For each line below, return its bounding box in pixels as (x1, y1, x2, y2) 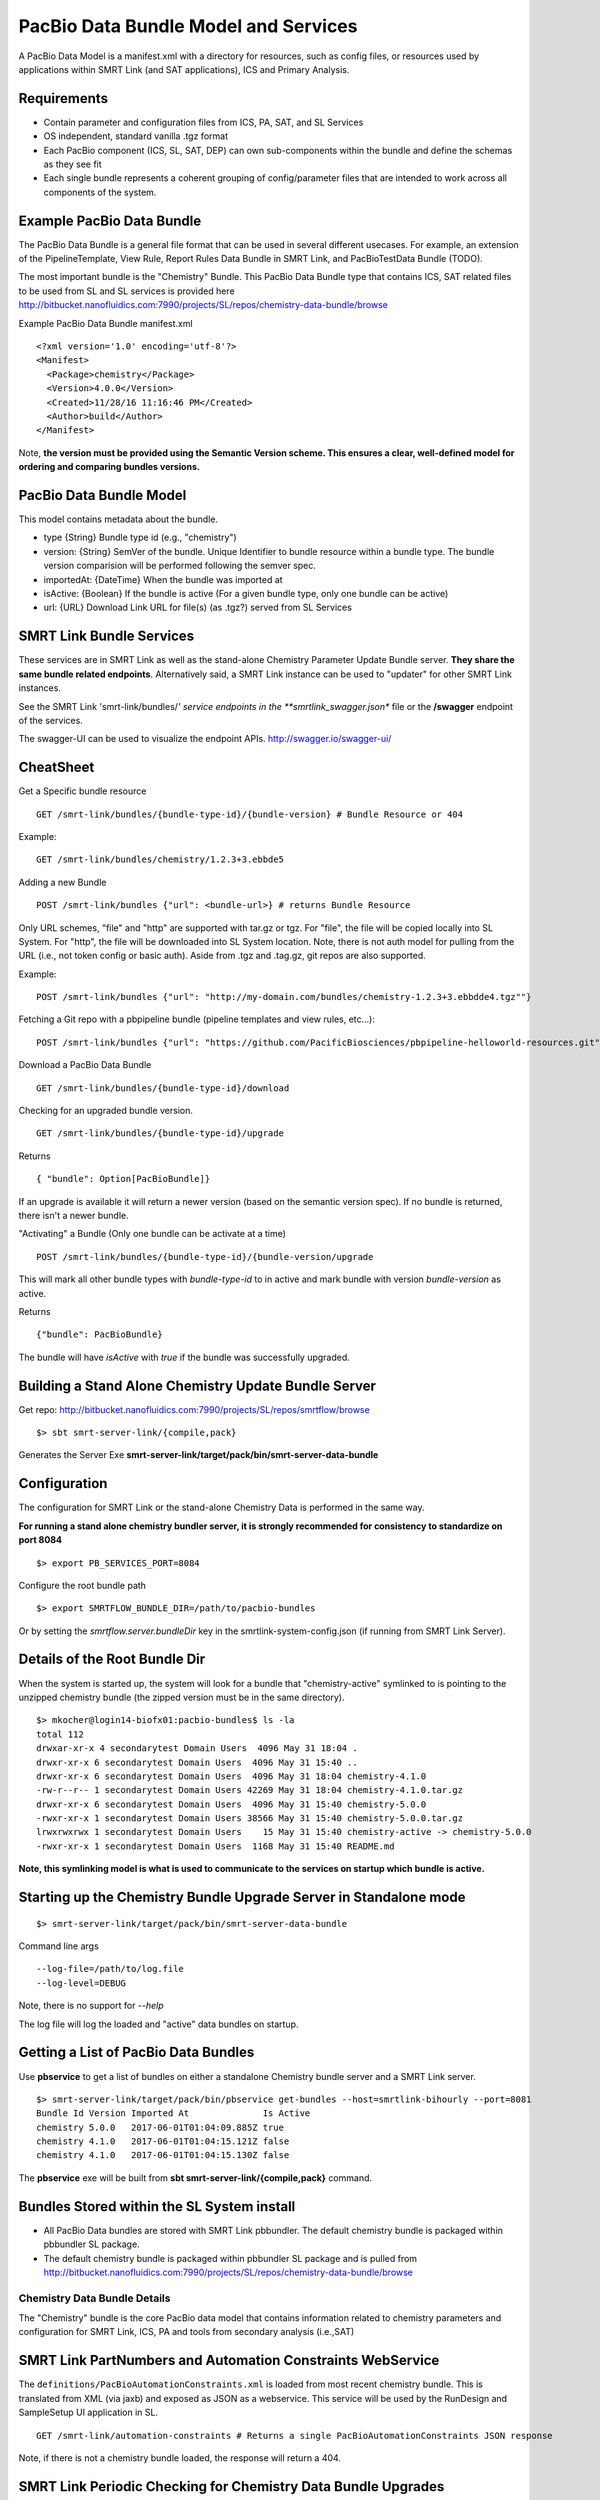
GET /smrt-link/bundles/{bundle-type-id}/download (36, 1082, 290, 1094)
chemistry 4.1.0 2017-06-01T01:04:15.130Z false (36, 2150, 290, 2161)
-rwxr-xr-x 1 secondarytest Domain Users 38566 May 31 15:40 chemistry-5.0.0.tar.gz (36, 1813, 464, 1824)
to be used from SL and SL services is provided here (18, 285, 235, 297)
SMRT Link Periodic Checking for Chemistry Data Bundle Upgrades (18, 2478, 445, 2495)
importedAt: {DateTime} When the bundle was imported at (43, 573, 284, 585)
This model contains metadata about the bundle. (18, 513, 219, 525)
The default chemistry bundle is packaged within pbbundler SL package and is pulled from (43, 2252, 418, 2264)
